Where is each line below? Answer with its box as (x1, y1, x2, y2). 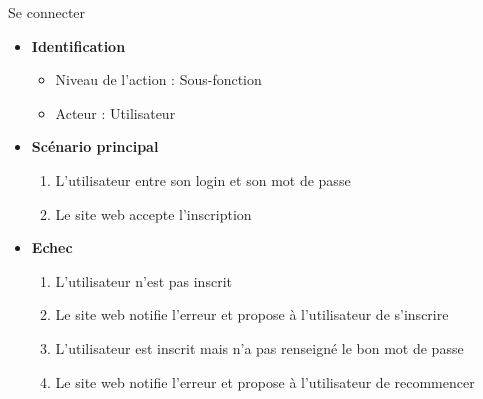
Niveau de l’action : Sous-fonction (55, 69, 262, 90)
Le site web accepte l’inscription (55, 203, 252, 224)
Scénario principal (31, 136, 159, 157)
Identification (31, 35, 126, 56)
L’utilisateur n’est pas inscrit (55, 270, 232, 291)
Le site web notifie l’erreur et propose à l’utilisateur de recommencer (55, 371, 475, 392)
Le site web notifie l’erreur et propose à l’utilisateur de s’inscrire (55, 304, 449, 325)
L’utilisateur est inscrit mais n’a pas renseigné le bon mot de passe (55, 337, 464, 358)
